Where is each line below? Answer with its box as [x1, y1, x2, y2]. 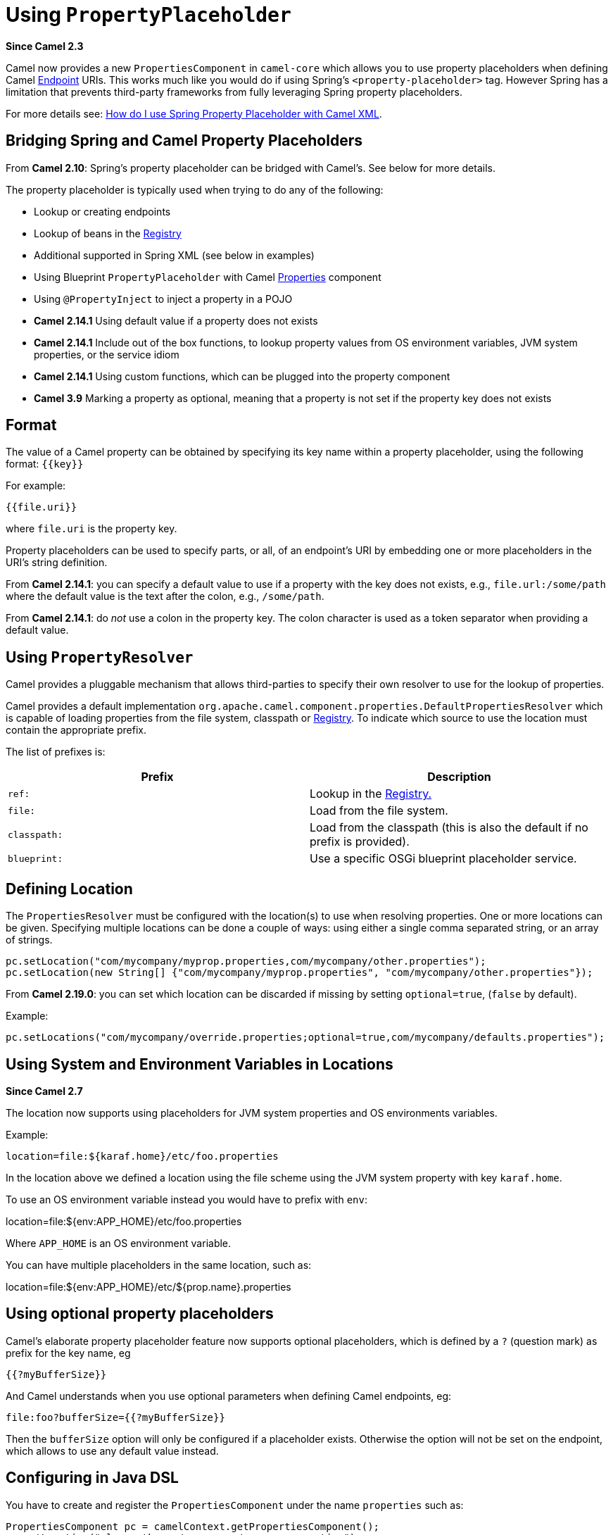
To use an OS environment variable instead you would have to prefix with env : [6, 1193, 367, 1205]
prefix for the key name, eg [6, 1346, 131, 1359]
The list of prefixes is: [6, 746, 106, 758]
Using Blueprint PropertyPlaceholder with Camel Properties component [34, 270, 381, 283]
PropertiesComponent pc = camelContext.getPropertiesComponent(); [6, 1520, 380, 1532]
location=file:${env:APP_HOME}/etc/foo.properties [6, 1215, 242, 1227]
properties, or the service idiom [34, 348, 179, 361]
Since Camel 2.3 [6, 39, 84, 52]
